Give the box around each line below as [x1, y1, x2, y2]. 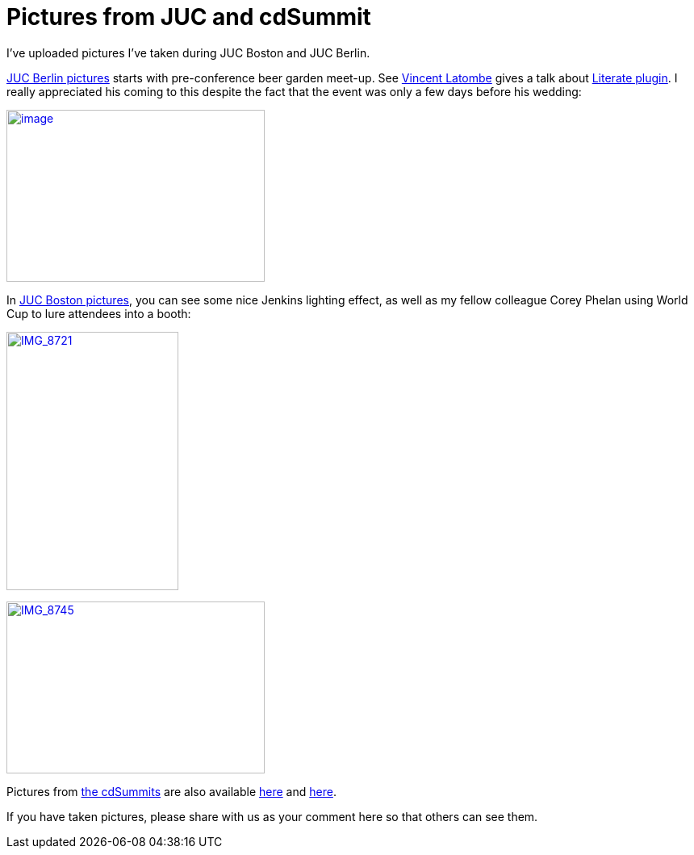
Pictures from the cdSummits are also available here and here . [6, 784, 337, 798]
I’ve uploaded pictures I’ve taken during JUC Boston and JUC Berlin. [6, 45, 370, 60]
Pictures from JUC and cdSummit [6, 3, 371, 31]
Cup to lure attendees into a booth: [6, 306, 191, 321]
